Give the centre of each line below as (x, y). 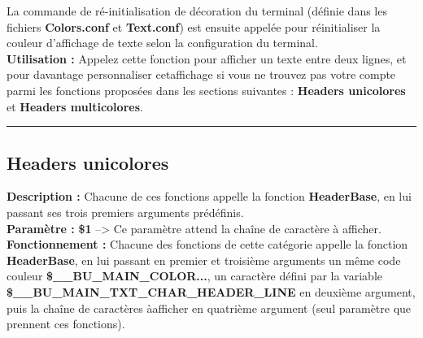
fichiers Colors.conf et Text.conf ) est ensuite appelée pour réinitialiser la (194, 26)
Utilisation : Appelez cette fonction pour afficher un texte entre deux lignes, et (207, 58)
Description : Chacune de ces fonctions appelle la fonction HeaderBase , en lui (209, 196)
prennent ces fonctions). (66, 324)
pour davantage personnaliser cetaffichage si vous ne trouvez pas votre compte (201, 74)
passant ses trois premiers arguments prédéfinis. (125, 212)
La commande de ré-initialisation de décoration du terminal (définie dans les (197, 11)
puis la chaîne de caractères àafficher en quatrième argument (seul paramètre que (209, 308)
